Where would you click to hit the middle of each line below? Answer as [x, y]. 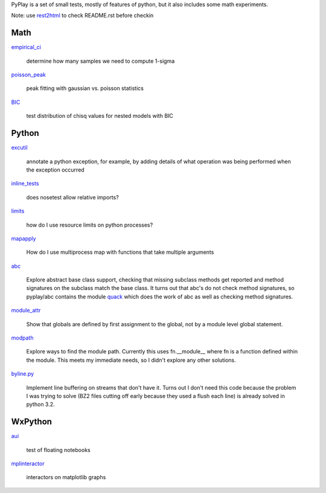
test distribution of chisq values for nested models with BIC [100, 116]
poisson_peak [29, 75]
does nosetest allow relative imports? [72, 197]
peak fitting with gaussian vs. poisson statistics [85, 88]
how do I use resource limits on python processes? [90, 225]
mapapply [24, 238]
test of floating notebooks [58, 449]
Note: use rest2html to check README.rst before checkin [82, 16]
